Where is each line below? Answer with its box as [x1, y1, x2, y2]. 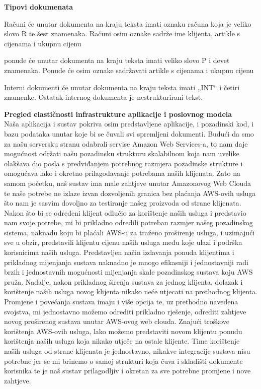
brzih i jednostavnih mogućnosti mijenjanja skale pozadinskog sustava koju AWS [4, 267, 253, 277]
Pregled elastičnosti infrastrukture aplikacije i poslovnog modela [4, 108, 232, 119]
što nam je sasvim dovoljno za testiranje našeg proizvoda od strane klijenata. [4, 198, 241, 208]
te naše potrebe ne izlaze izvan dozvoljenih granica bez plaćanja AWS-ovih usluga [4, 187, 256, 198]
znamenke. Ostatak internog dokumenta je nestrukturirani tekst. [4, 92, 203, 102]
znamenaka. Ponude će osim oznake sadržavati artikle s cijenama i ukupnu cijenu [4, 64, 254, 75]
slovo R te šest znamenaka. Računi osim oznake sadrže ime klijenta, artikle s [4, 28, 240, 39]
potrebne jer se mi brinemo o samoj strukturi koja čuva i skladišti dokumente [4, 355, 243, 366]
